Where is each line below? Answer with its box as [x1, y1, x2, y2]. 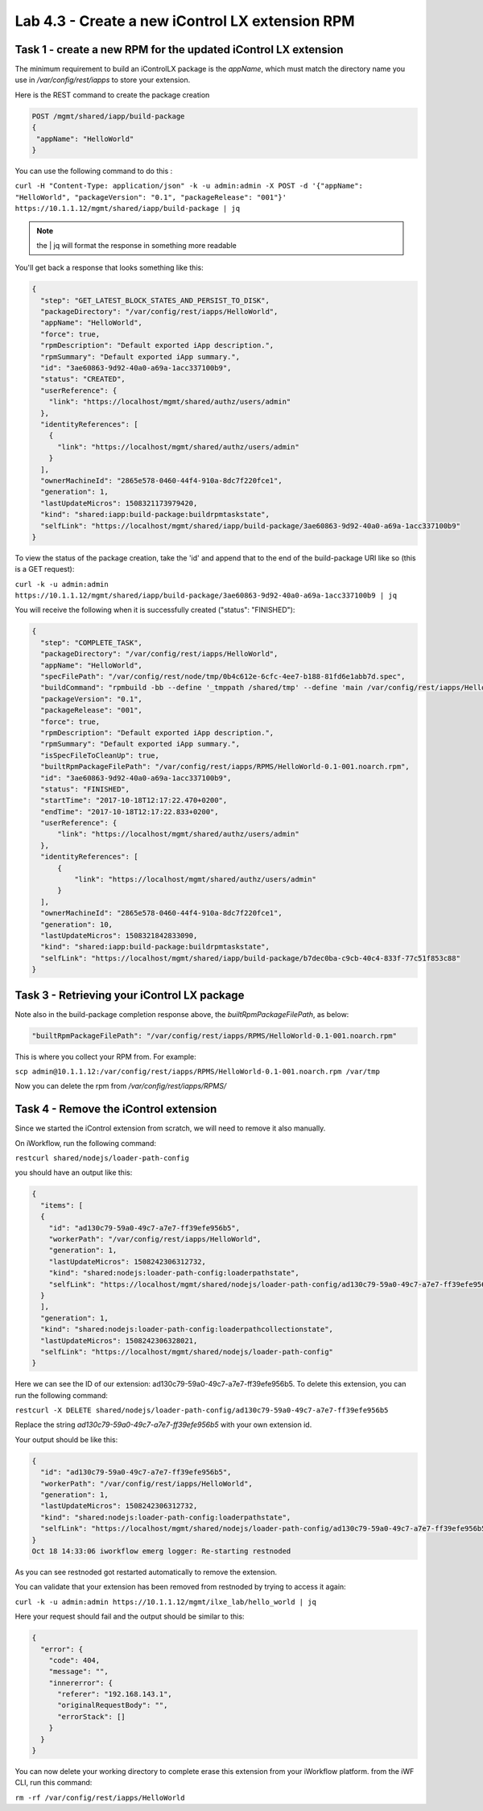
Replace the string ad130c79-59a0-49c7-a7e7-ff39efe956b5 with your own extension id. [14, 1420, 312, 1429]
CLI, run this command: [14, 1778, 93, 1788]
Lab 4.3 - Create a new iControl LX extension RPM [14, 12, 355, 30]
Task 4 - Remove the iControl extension [14, 1102, 217, 1116]
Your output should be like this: [14, 1434, 118, 1445]
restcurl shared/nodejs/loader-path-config [14, 1154, 189, 1163]
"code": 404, [48, 1656, 101, 1664]
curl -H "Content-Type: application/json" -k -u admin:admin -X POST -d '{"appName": [14, 181, 364, 191]
